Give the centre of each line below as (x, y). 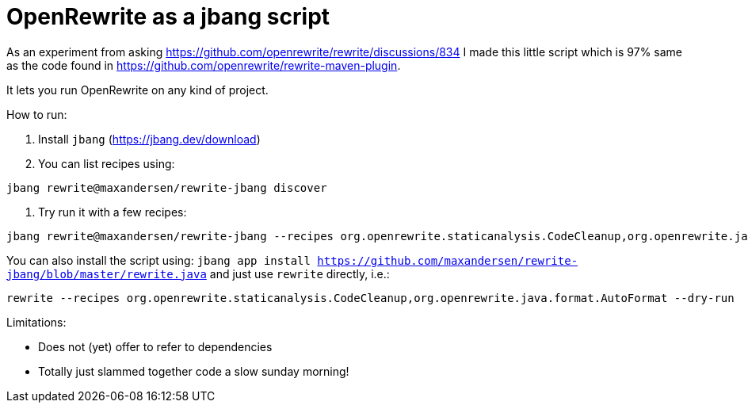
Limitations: (36, 322)
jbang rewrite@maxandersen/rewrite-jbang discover (167, 187)
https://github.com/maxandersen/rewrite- (448, 260)
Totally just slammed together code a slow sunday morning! (194, 371)
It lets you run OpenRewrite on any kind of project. (137, 90)
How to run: (37, 114)
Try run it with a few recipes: (113, 212)
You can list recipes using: (107, 163)
